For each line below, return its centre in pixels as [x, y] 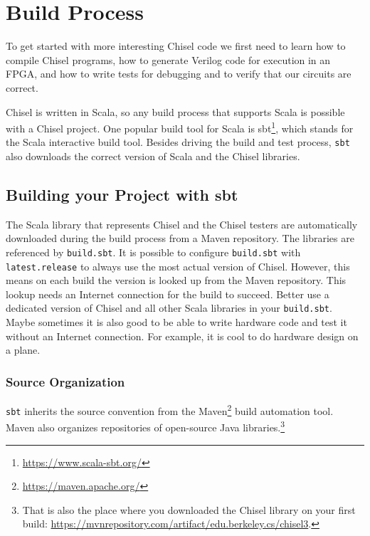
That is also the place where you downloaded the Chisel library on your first [189, 509]
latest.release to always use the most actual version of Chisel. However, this [178, 266]
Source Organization [65, 381]
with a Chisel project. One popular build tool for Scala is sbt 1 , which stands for [180, 127]
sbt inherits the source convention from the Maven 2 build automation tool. [170, 410]
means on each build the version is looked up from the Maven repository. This [176, 280]
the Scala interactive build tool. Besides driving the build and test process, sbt [178, 142]
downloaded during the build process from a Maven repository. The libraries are [180, 238]
